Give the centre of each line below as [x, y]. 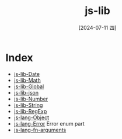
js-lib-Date [27, 74]
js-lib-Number [31, 99]
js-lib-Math [27, 80]
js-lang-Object [31, 117]
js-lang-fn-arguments [40, 130]
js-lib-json [26, 92]
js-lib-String [28, 105]
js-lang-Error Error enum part [49, 123]
